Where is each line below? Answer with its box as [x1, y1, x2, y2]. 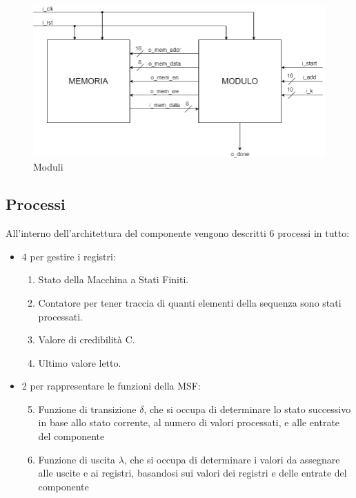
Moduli [33, 160, 63, 174]
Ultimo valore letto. [38, 355, 121, 370]
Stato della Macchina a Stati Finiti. [38, 272, 189, 287]
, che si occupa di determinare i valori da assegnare [123, 452, 340, 466]
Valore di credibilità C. [38, 332, 135, 347]
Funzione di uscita [38, 452, 116, 466]
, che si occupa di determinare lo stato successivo [144, 401, 351, 416]
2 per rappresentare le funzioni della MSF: [21, 379, 201, 393]
